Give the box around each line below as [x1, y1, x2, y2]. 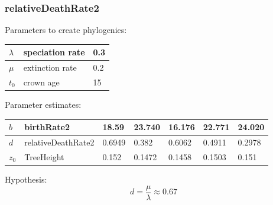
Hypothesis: [5, 173, 47, 185]
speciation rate [23, 46, 85, 58]
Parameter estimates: [5, 98, 82, 111]
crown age [23, 76, 60, 88]
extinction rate [23, 61, 77, 74]
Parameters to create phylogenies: [5, 24, 127, 36]
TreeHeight [24, 150, 64, 163]
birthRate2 [24, 121, 70, 133]
